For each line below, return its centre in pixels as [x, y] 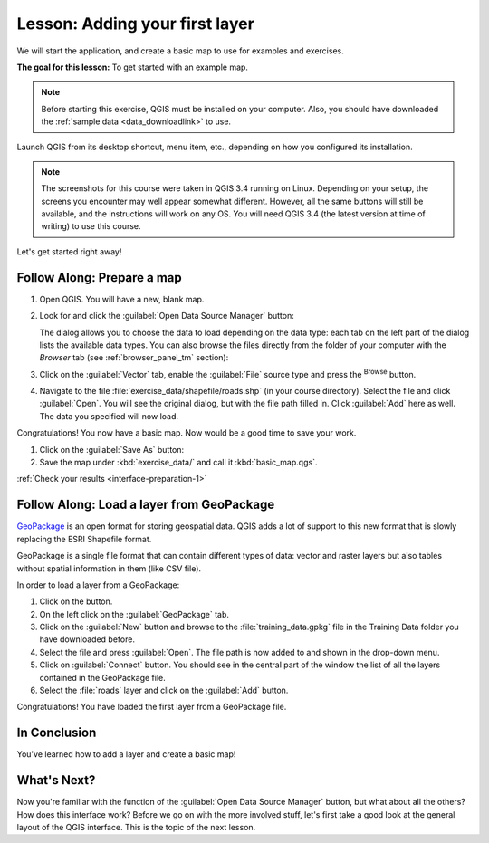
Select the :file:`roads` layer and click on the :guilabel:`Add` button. [164, 690]
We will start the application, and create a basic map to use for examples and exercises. [180, 51]
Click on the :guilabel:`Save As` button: [112, 449]
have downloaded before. [87, 639]
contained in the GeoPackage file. [103, 677]
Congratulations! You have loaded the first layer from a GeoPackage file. [152, 707]
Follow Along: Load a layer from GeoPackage [146, 505]
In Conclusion [57, 733]
